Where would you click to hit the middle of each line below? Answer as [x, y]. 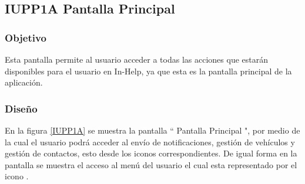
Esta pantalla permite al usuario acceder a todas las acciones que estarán [136, 59]
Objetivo [26, 37]
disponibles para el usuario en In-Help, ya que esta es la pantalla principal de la [148, 71]
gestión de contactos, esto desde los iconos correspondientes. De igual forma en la [151, 153]
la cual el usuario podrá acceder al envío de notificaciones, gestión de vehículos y [150, 142]
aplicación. [24, 82]
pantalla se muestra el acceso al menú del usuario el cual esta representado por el [151, 164]
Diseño [21, 108]
